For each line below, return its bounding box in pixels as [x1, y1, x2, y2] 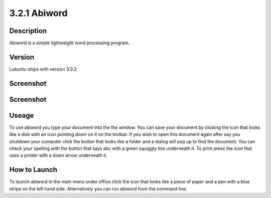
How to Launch [9, 165, 58, 174]
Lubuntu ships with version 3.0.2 [9, 66, 77, 72]
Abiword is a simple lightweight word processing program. [9, 40, 130, 46]
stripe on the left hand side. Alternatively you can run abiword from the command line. [9, 185, 188, 191]
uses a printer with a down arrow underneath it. [9, 152, 108, 158]
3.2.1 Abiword [9, 8, 68, 19]
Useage [9, 111, 34, 120]
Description [9, 27, 47, 35]
